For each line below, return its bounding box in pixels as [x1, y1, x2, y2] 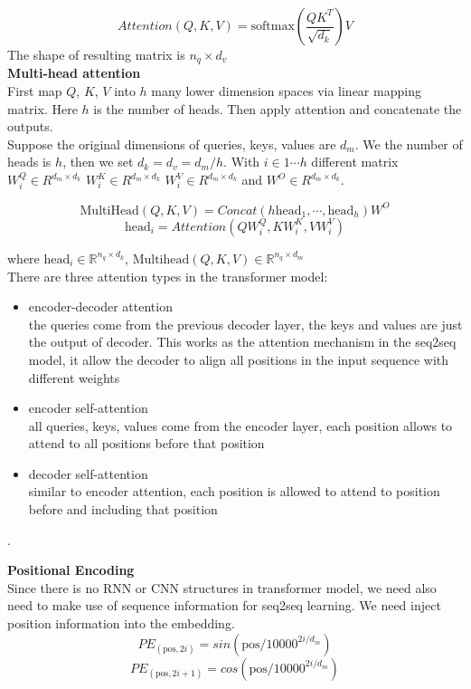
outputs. [7, 117, 53, 136]
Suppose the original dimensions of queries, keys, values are [7, 134, 336, 153]
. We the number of [354, 134, 463, 153]
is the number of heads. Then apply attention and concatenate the [93, 99, 462, 118]
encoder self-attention [28, 398, 148, 417]
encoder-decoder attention [28, 297, 173, 316]
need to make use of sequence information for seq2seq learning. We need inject [7, 596, 441, 615]
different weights [28, 368, 120, 387]
